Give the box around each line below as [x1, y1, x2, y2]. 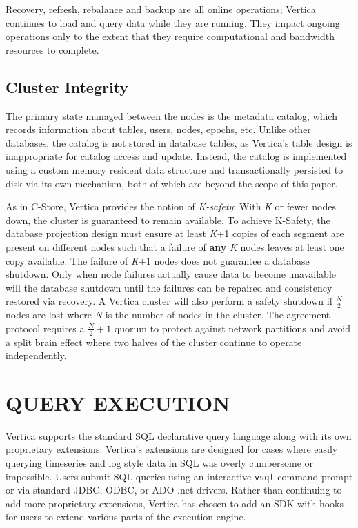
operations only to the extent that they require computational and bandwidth [6, 29, 335, 43]
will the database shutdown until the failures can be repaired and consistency [6, 280, 332, 294]
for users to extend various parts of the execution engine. [6, 509, 246, 524]
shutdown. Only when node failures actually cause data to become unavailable [6, 267, 337, 281]
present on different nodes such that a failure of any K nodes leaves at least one [6, 239, 344, 254]
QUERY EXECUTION [6, 388, 230, 416]
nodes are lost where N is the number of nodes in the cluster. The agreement [6, 307, 330, 322]
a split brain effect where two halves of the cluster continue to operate [6, 334, 302, 349]
